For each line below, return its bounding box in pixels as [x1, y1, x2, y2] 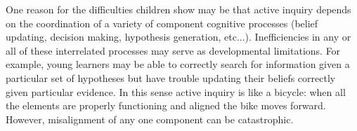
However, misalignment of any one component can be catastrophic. [6, 111, 294, 126]
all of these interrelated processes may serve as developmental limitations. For [6, 43, 341, 57]
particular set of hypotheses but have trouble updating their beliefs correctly [6, 70, 336, 85]
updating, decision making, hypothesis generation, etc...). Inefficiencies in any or [6, 29, 351, 44]
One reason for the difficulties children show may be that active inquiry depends [6, 2, 351, 16]
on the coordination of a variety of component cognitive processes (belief [6, 15, 318, 30]
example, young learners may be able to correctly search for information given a [6, 57, 350, 71]
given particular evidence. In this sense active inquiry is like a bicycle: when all [6, 84, 346, 99]
